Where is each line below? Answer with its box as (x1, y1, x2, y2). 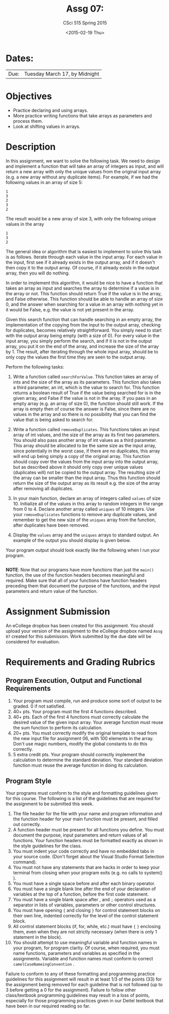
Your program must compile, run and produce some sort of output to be (13, 698, 162, 704)
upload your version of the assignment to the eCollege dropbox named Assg (6, 628, 163, 634)
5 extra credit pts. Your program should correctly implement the (13, 751, 145, 757)
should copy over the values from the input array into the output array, (13, 458, 159, 465)
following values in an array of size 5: (6, 179, 83, 185)
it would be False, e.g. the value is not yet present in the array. (6, 306, 135, 312)
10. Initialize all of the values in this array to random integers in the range (13, 500, 163, 506)
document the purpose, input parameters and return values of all (13, 832, 147, 838)
